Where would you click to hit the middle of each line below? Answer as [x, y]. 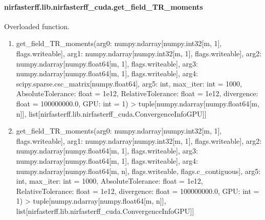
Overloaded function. [37, 26]
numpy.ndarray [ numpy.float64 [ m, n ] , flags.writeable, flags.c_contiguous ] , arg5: [138, 171]
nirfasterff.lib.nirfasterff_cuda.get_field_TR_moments [104, 6]
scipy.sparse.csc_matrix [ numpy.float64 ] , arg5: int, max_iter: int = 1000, [129, 83]
